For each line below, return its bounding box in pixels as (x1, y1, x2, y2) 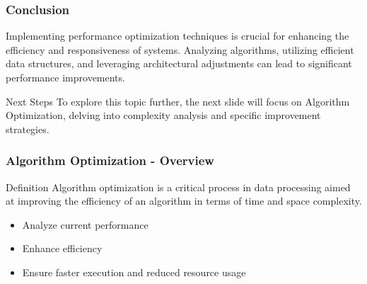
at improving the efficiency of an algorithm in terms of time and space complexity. (6, 193, 362, 208)
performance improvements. (6, 70, 125, 84)
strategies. (6, 121, 49, 136)
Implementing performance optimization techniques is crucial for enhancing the (6, 28, 349, 43)
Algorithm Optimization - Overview (6, 152, 214, 169)
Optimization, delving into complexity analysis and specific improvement (6, 108, 321, 123)
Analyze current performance (22, 217, 148, 232)
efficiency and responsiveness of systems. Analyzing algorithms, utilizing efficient (6, 42, 354, 57)
